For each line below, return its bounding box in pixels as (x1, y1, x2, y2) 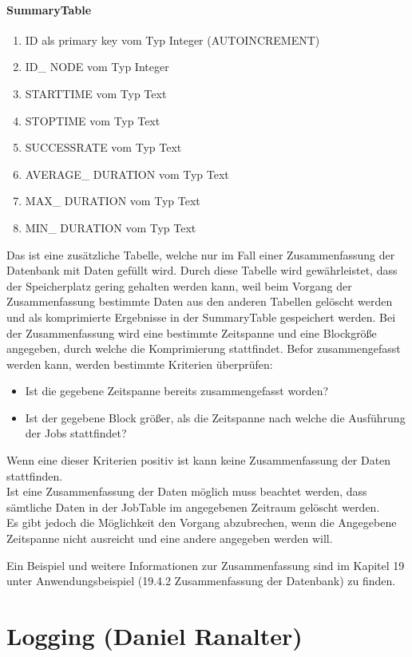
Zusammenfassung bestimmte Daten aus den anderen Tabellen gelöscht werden (6, 293, 393, 310)
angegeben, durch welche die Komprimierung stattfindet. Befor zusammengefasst (6, 340, 401, 357)
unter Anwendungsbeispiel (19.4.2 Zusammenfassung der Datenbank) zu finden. (6, 572, 396, 589)
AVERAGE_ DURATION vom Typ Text (25, 165, 229, 182)
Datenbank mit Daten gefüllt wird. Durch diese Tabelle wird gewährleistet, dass (6, 262, 398, 279)
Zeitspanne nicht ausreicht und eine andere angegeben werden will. (6, 530, 333, 547)
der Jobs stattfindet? (25, 425, 127, 441)
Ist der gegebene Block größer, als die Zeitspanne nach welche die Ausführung (25, 409, 406, 425)
